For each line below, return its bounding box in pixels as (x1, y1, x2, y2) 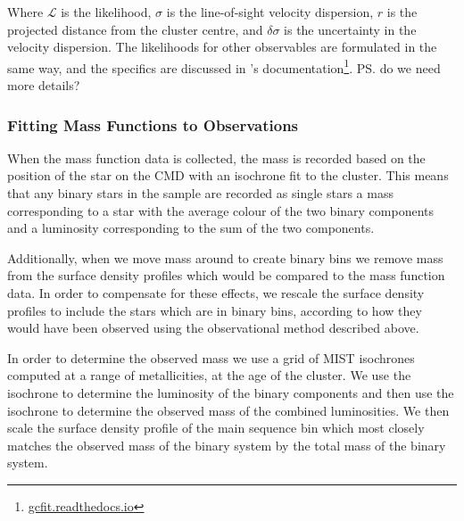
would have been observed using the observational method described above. (7, 318, 419, 337)
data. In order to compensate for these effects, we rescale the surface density (7, 284, 425, 302)
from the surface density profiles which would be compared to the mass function (7, 266, 445, 285)
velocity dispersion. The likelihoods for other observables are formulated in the (7, 37, 437, 56)
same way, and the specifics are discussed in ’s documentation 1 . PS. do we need (7, 55, 441, 77)
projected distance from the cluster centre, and (7, 20, 263, 38)
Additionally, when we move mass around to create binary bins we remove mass (7, 248, 443, 267)
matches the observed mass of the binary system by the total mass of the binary (7, 435, 446, 454)
